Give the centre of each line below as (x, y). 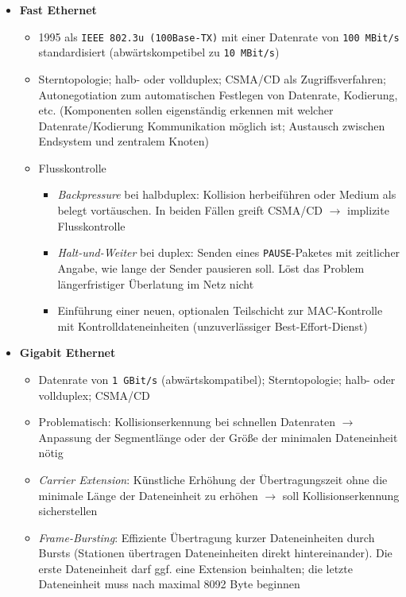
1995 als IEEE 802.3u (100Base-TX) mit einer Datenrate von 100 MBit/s (219, 36)
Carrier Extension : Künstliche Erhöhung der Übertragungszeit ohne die (213, 479)
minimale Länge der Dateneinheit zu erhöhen (148, 495)
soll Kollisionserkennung (341, 495)
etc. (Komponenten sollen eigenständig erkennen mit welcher (186, 110)
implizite (368, 210)
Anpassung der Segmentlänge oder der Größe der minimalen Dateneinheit (218, 437)
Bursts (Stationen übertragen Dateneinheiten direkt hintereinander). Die (215, 553)
